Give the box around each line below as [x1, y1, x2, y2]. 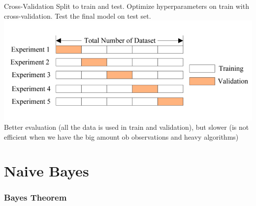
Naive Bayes [4, 160, 89, 180]
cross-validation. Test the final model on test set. [4, 10, 151, 21]
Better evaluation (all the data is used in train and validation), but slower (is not [4, 122, 249, 132]
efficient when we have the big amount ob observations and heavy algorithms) [4, 131, 239, 142]
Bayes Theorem [4, 191, 67, 203]
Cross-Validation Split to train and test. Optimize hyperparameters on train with [4, 1, 249, 11]
